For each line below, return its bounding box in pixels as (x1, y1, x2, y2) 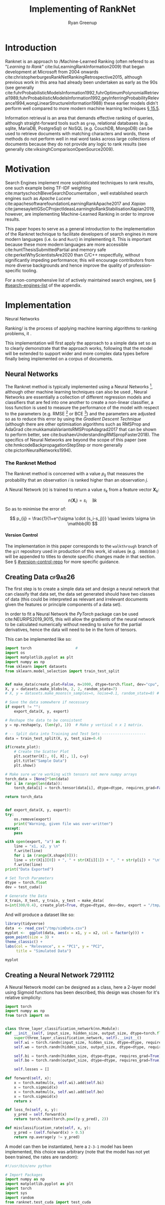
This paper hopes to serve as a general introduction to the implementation (5, 226, 155, 231)
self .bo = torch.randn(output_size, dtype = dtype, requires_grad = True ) (14, 1058, 162, 1063)
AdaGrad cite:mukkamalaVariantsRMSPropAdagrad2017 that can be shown (5, 426, 157, 432)
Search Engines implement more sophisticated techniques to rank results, (5, 179, 155, 185)
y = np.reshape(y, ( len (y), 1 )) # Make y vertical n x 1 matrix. (5, 722, 144, 727)
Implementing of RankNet (29, 3, 136, 15)
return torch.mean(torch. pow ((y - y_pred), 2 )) (14, 1117, 109, 1121)
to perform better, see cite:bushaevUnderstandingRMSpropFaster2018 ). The (5, 431, 160, 437)
